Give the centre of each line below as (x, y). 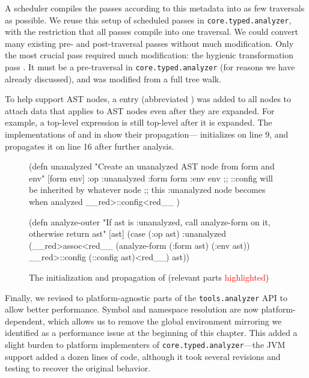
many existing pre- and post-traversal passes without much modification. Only (149, 43)
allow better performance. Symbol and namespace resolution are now (132, 309)
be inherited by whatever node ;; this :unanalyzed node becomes (147, 190)
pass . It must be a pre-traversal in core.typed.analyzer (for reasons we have (150, 67)
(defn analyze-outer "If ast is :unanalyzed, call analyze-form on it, (150, 221)
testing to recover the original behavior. (78, 368)
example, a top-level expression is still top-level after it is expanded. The (139, 122)
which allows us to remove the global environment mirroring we (165, 321)
